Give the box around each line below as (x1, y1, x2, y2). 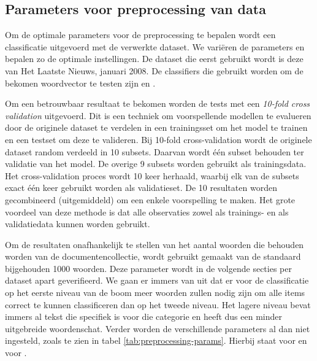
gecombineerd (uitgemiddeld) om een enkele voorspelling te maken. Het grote (5, 193, 296, 206)
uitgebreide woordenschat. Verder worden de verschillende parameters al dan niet (5, 322, 310, 335)
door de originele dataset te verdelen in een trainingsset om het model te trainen (5, 121, 308, 134)
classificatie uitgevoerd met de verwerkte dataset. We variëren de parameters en (5, 40, 305, 53)
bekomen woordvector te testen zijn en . (5, 76, 156, 89)
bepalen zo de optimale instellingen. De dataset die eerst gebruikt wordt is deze (5, 52, 304, 65)
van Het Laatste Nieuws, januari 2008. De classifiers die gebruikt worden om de (5, 64, 304, 77)
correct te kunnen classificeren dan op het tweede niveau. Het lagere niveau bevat (5, 298, 311, 311)
